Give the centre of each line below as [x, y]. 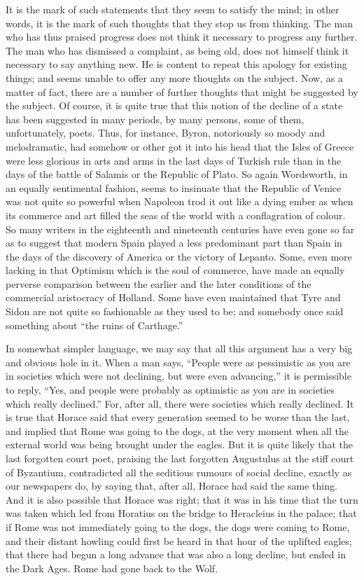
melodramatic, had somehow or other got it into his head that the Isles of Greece [180, 146]
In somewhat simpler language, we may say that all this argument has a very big [179, 348]
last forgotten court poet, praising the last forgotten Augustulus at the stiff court [180, 458]
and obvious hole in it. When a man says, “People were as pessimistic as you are [178, 362]
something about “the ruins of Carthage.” [94, 325]
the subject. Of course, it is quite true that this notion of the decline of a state [174, 105]
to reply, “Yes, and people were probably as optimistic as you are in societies [170, 390]
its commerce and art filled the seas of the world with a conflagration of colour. [176, 215]
